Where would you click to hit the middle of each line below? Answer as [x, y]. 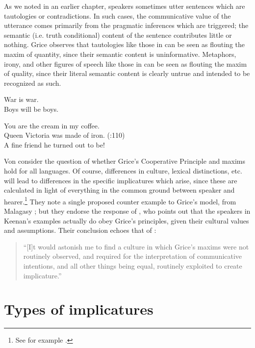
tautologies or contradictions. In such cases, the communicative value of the [117, 15]
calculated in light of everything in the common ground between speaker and [119, 190]
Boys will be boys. [31, 109]
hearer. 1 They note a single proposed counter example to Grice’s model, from [120, 200]
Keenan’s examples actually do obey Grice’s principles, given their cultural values [127, 220]
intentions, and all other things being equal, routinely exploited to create [133, 265]
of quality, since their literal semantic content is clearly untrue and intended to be [127, 73]
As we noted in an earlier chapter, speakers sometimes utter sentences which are [125, 6]
